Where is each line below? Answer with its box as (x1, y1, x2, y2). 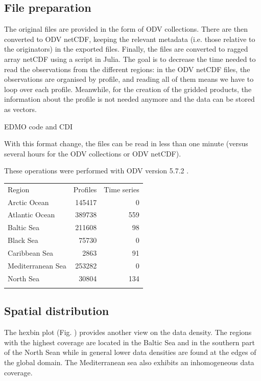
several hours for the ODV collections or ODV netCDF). (4, 148, 181, 159)
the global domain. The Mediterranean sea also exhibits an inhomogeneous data (4, 356, 254, 367)
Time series (104, 184, 139, 194)
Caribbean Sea (8, 247, 54, 258)
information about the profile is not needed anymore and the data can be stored (4, 94, 255, 104)
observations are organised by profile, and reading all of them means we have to (4, 74, 254, 84)
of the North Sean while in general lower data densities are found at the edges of (4, 347, 256, 357)
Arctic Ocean (8, 196, 49, 207)
